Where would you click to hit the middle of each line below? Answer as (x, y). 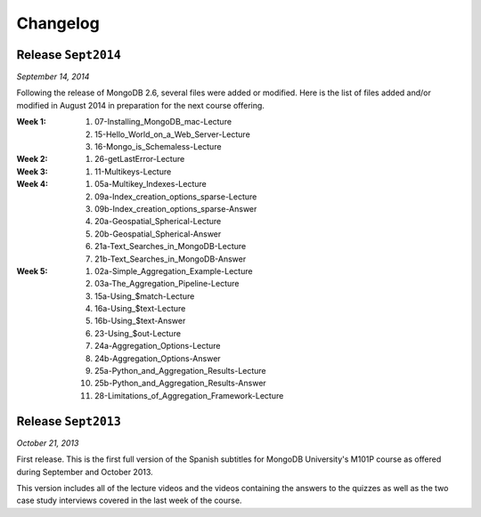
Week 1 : (31, 122)
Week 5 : (32, 271)
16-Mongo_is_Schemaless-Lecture (158, 147)
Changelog (58, 23)
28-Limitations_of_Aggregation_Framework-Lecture (189, 395)
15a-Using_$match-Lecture (145, 296)
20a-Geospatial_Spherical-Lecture (158, 222)
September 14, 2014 (53, 77)
